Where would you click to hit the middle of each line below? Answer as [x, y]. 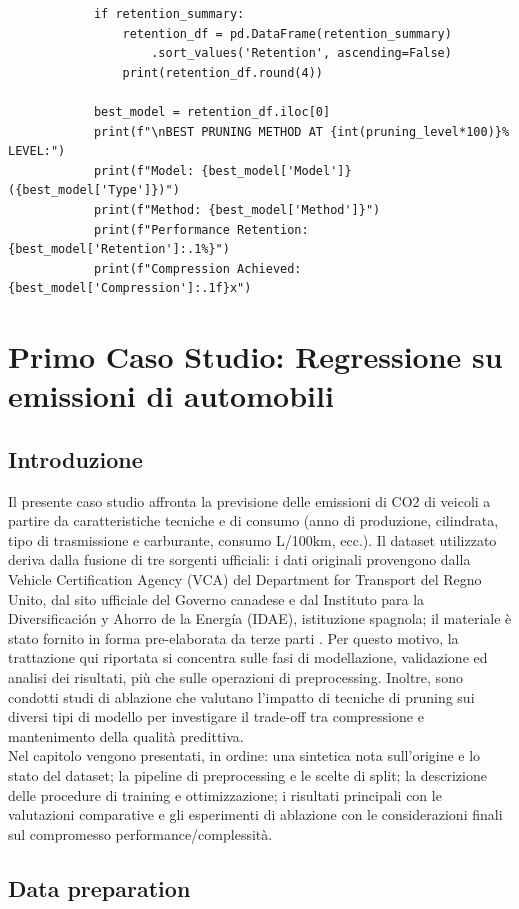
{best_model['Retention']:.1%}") [119, 249]
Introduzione [75, 458]
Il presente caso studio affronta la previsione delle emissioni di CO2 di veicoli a [249, 500]
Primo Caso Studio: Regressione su [255, 356]
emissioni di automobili [171, 395]
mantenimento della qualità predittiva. [126, 735]
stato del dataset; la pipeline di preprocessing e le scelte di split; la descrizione [247, 774]
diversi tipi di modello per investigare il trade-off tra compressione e [216, 716]
